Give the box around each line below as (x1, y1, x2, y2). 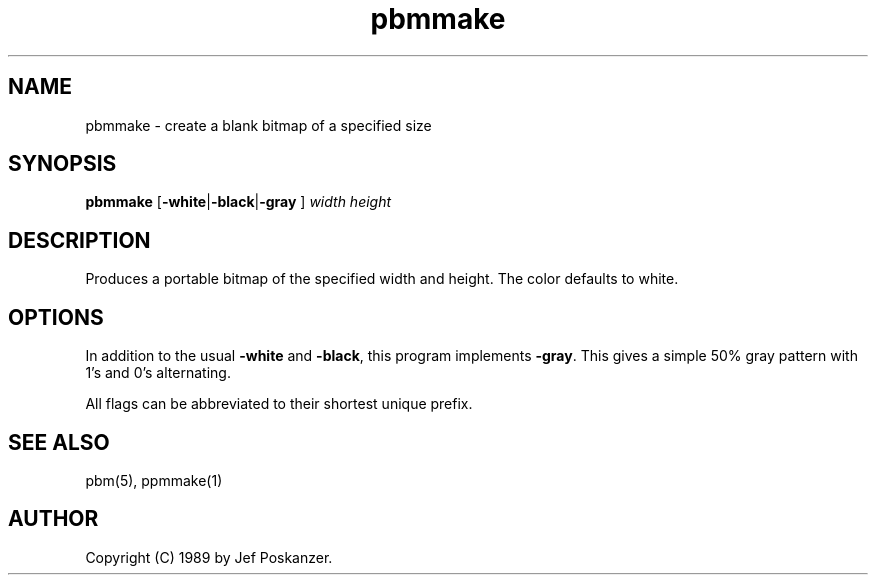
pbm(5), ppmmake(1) (85, 471, 223, 489)
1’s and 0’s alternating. (85, 364, 231, 382)
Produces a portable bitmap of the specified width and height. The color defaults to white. (85, 270, 679, 288)
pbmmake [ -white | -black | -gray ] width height (85, 193, 392, 211)
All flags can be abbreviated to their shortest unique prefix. (85, 395, 473, 413)
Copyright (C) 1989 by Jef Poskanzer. (85, 548, 333, 566)
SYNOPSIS (8, 151, 117, 177)
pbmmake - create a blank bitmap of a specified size (85, 116, 432, 134)
